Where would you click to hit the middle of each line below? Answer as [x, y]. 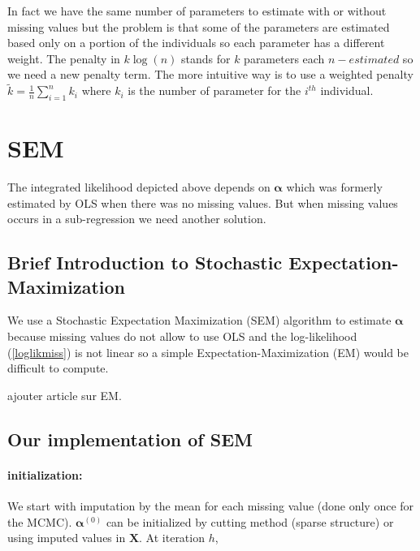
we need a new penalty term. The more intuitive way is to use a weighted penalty [210, 74]
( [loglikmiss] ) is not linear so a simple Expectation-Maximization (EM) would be [208, 352]
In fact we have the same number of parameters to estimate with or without [197, 11]
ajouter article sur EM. [65, 395]
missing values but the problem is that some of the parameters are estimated [199, 26]
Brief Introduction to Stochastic [145, 263]
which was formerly [334, 187]
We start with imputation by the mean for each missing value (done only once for [211, 506]
